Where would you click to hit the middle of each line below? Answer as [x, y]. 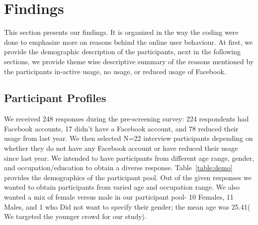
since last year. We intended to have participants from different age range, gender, [129, 158]
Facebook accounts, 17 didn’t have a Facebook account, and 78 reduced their [121, 128]
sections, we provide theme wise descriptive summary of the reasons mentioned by [129, 61]
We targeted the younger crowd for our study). [75, 216]
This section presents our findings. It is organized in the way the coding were [121, 32]
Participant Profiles [55, 98]
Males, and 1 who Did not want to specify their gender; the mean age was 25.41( [127, 206]
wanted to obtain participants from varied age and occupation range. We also [122, 187]
